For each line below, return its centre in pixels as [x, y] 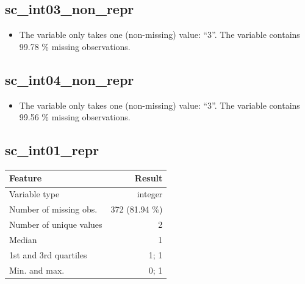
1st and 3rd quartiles [48, 254]
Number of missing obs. [53, 209]
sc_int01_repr [52, 150]
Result [149, 178]
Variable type [34, 194]
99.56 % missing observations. [75, 117]
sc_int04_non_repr [70, 79]
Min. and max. [37, 270]
